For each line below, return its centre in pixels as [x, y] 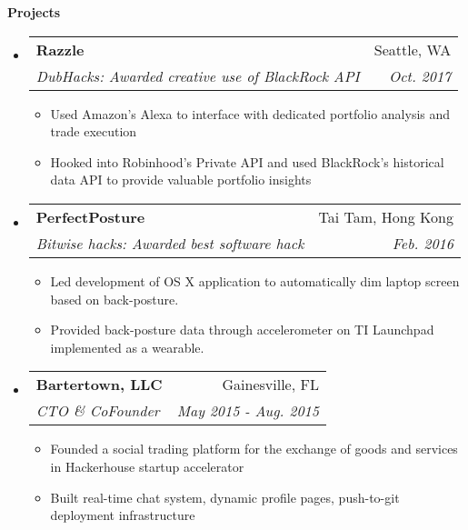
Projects [34, 12]
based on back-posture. [115, 299]
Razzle [60, 49]
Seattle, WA [413, 49]
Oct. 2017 [420, 75]
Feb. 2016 [423, 243]
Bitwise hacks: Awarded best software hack [170, 243]
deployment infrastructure [123, 515]
